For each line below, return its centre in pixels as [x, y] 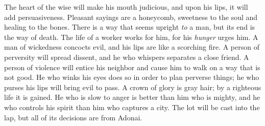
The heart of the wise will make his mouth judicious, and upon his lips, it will [126, 7]
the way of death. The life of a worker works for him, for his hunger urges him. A [131, 37]
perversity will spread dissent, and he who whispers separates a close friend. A [127, 57]
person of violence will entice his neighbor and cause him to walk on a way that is [132, 67]
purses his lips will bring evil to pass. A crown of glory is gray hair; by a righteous [133, 87]
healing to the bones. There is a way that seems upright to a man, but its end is [130, 27]
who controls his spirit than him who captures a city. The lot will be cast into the [132, 107]
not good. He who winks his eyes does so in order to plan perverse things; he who [132, 77]
